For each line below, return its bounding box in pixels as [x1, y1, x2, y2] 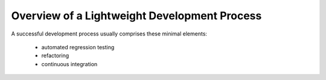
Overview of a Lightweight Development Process [11, 9, 262, 22]
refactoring [41, 52, 69, 60]
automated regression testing [41, 43, 115, 51]
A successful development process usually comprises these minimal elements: [11, 30, 208, 37]
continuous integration [41, 60, 98, 67]
